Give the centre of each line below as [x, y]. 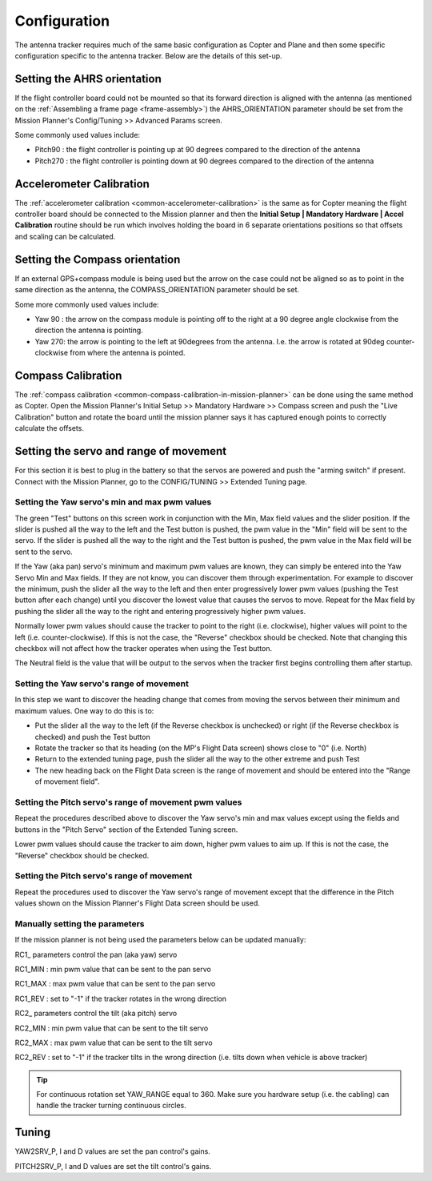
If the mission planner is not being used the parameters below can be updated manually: [160, 940]
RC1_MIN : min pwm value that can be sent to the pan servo [113, 969]
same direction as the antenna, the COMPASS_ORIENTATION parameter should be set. [157, 290]
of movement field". [67, 781]
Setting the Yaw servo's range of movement [102, 684]
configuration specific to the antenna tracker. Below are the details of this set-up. [149, 55]
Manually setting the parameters [80, 923]
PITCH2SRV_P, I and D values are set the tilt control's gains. [113, 1166]
